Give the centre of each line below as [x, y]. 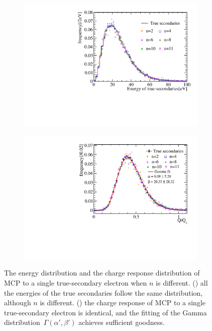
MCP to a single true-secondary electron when [76, 283]
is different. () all [182, 283]
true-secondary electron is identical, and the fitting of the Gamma [105, 312]
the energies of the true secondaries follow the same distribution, [103, 292]
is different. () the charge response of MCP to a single [123, 302]
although [18, 302]
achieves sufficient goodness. [122, 322]
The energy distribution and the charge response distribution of [102, 273]
